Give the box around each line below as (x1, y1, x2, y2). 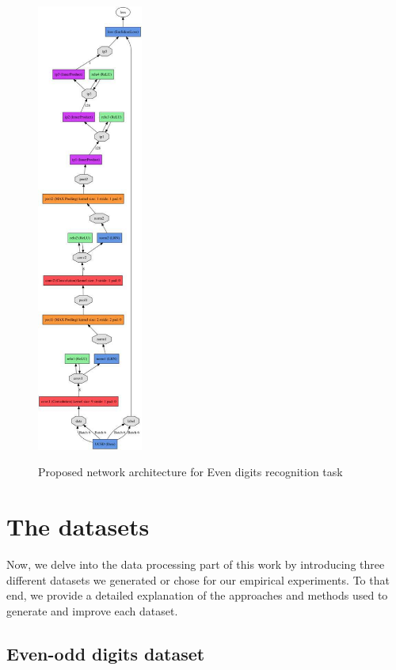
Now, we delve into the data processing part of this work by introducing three (6, 556, 385, 573)
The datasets (6, 510, 150, 543)
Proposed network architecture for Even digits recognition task (38, 464, 343, 480)
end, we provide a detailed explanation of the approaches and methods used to (6, 587, 388, 604)
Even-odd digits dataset (6, 641, 205, 665)
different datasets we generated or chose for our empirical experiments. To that (6, 571, 390, 588)
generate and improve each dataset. (6, 602, 178, 619)
